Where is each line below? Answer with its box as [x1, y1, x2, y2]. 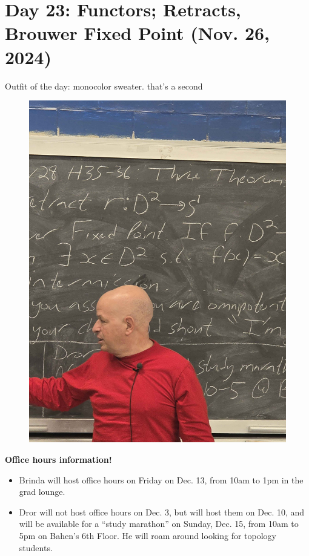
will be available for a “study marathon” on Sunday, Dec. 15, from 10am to [19, 517, 299, 530]
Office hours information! [5, 453, 112, 466]
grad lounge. [19, 485, 65, 498]
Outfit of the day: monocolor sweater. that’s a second [5, 79, 203, 92]
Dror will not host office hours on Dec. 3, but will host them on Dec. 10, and [19, 505, 305, 518]
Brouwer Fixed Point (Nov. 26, [5, 21, 270, 45]
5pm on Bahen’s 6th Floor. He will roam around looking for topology [19, 529, 276, 541]
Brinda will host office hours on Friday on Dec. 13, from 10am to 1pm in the [19, 473, 304, 486]
